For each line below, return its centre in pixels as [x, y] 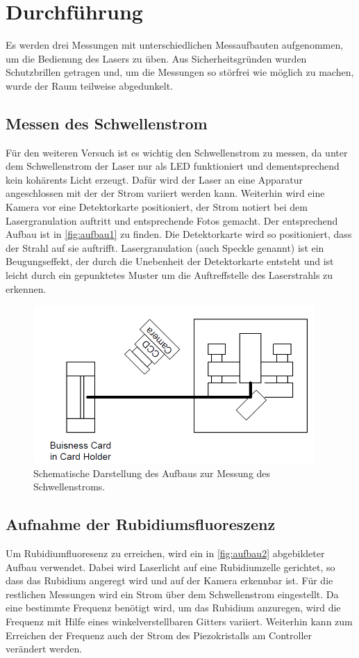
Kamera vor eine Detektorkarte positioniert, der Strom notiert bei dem [157, 207]
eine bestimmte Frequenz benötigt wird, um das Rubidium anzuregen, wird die [173, 608]
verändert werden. [44, 649]
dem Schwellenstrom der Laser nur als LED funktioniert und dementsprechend [173, 166]
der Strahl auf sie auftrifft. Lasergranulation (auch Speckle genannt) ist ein [165, 247]
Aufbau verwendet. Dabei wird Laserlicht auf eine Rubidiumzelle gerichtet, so [170, 567]
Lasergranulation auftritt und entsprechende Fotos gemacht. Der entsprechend [172, 220]
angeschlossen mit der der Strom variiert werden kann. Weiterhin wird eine [165, 193]
